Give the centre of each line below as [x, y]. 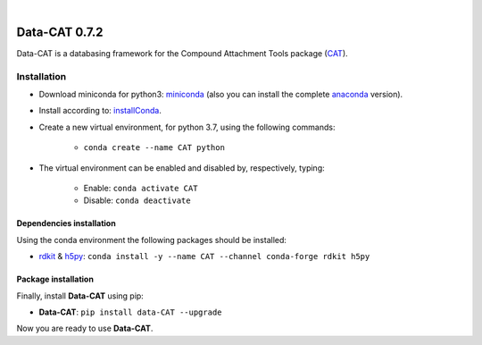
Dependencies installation [66, 223]
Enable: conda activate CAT [141, 188]
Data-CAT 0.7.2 [60, 32]
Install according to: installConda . [100, 111]
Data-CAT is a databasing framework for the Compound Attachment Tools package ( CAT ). [182, 53]
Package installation [55, 279]
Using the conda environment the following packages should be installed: [152, 240]
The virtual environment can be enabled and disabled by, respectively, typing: [182, 168]
